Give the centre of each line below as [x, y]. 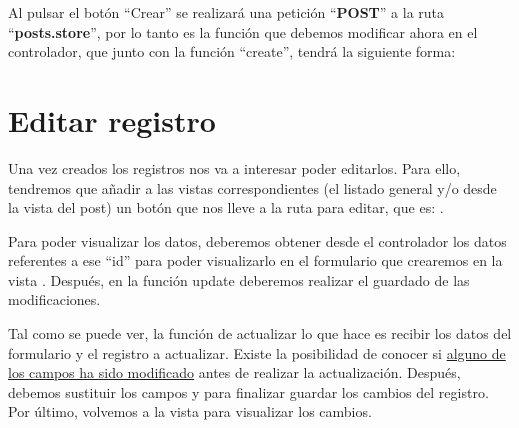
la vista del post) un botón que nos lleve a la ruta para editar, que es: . [226, 207]
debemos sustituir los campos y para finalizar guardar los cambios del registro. [248, 391]
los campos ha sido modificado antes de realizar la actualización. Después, [234, 372]
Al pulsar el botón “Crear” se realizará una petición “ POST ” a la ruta [226, 12]
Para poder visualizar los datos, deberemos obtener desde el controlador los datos [257, 240]
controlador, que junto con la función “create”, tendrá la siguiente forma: [232, 51]
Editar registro [112, 119]
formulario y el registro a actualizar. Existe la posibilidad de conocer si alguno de [257, 352]
